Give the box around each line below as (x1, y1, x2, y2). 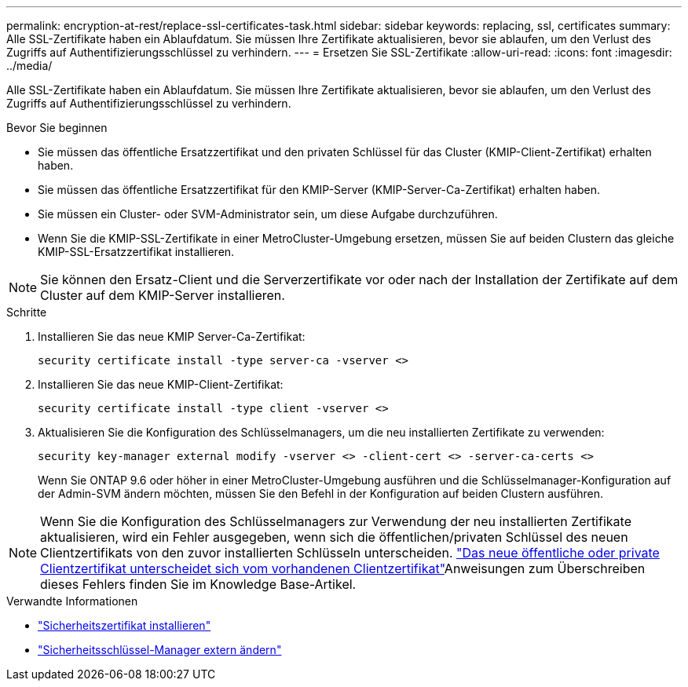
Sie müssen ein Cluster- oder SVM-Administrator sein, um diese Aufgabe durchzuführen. (38, 207, 498, 221)
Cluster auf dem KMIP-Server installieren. (40, 287, 285, 303)
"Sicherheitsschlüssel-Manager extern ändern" (38, 643, 282, 656)
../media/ (6, 59, 53, 72)
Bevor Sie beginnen (6, 121, 108, 134)
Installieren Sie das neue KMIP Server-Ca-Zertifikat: (38, 330, 306, 343)
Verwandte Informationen (6, 594, 138, 608)
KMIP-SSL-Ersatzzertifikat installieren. (38, 245, 235, 258)
